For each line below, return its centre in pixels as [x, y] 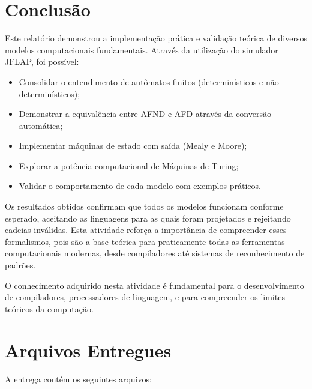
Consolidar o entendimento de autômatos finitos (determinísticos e [141, 81]
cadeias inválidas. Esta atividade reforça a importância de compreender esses [146, 230]
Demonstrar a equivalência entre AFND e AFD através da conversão [145, 114]
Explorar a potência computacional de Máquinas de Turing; [129, 165]
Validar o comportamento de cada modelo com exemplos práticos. [140, 186]
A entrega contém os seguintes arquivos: [78, 378]
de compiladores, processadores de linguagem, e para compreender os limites [145, 297]
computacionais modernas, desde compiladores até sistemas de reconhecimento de [155, 253]
